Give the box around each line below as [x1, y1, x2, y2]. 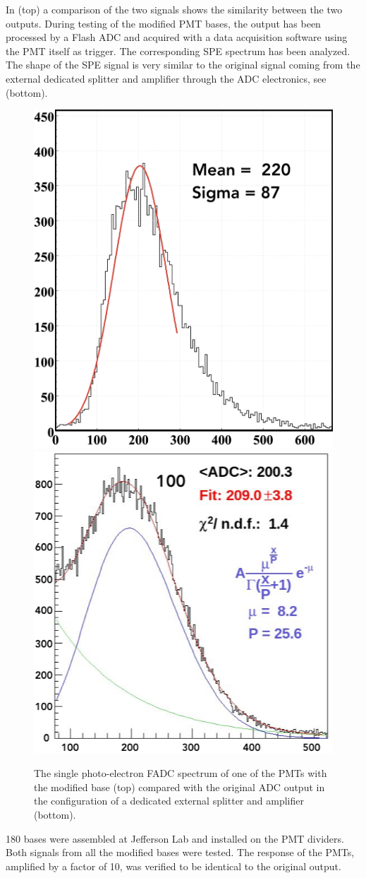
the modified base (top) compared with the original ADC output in [34, 779, 325, 794]
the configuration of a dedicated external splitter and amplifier [34, 793, 304, 808]
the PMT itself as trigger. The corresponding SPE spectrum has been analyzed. [6, 43, 350, 58]
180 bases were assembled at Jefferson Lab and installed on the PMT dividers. [6, 831, 344, 846]
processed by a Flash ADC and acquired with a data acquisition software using [6, 30, 348, 45]
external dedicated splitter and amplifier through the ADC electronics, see [6, 71, 327, 85]
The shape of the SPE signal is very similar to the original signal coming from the [6, 57, 360, 72]
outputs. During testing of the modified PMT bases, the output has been [6, 16, 321, 30]
